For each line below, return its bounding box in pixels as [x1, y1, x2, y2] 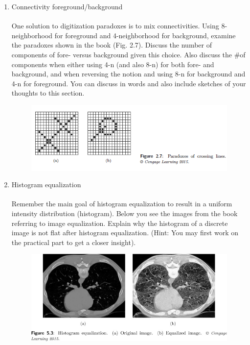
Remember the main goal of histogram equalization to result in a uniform [11, 198, 232, 209]
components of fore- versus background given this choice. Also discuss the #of [11, 49, 246, 59]
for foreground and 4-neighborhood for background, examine [54, 30, 236, 40]
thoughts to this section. [11, 88, 85, 98]
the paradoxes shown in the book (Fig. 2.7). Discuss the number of [11, 40, 212, 50]
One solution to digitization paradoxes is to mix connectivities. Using [11, 21, 219, 31]
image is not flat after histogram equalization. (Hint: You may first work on [11, 227, 238, 238]
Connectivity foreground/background [11, 1, 123, 11]
